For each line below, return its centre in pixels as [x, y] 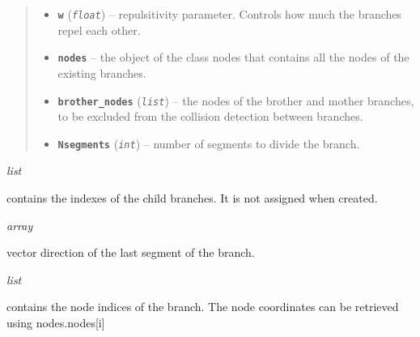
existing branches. [102, 73]
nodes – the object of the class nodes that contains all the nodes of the [233, 57]
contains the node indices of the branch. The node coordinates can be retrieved [203, 307]
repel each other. [99, 30]
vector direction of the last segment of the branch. [131, 252]
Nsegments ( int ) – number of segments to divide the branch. [209, 143]
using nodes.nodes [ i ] [56, 322]
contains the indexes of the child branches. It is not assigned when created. [192, 198]
